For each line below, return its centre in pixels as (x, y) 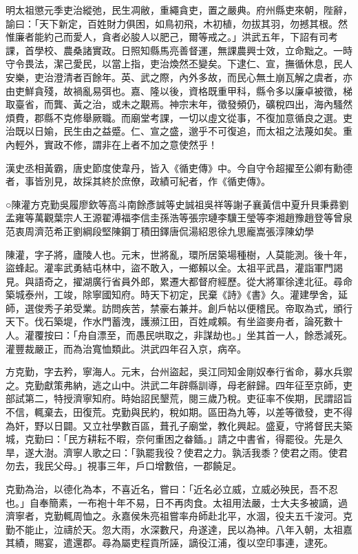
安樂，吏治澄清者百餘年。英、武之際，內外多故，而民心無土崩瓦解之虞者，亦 (179, 77)
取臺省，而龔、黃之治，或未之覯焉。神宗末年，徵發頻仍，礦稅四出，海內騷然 (179, 104)
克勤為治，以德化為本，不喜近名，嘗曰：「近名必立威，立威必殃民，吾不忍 (172, 489)
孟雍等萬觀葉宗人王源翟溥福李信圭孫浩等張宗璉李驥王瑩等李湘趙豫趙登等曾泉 (179, 218)
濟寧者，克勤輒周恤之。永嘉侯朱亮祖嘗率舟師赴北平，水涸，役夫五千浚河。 (174, 516)
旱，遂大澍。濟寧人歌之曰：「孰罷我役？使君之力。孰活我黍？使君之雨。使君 (177, 452)
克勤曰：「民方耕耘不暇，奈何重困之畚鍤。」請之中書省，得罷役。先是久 (183, 439)
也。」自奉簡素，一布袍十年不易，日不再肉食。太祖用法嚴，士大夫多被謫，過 (177, 502)
